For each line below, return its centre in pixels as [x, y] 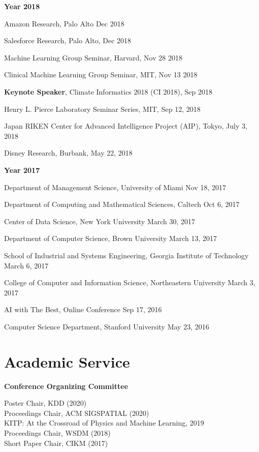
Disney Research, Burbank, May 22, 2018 [68, 153]
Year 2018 [22, 6]
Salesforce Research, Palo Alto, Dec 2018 [68, 40]
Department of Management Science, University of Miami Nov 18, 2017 [115, 187]
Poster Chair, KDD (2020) [45, 403]
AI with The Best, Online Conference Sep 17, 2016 [83, 309]
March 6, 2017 [26, 265]
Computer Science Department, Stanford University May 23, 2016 [107, 326]
